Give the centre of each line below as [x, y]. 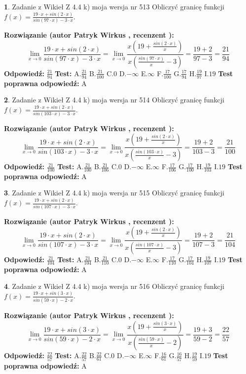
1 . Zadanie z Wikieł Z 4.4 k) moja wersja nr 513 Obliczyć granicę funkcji [114, 6]
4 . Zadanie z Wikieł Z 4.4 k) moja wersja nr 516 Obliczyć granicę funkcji [114, 286]
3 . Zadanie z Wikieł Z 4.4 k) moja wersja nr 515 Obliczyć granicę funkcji [114, 193]
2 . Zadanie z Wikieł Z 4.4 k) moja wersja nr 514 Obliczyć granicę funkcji [114, 100]
